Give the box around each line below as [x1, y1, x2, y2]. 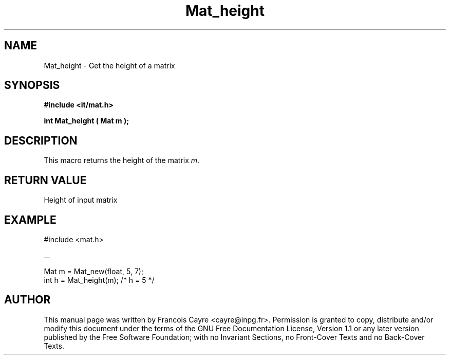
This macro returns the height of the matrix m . [44, 156, 200, 165]
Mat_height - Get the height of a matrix [44, 61, 175, 70]
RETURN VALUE [4, 173, 87, 187]
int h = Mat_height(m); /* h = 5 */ [44, 275, 155, 284]
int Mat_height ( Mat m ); [44, 116, 129, 125]
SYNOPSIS [4, 79, 60, 92]
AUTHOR [4, 293, 51, 307]
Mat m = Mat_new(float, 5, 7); [44, 266, 144, 276]
